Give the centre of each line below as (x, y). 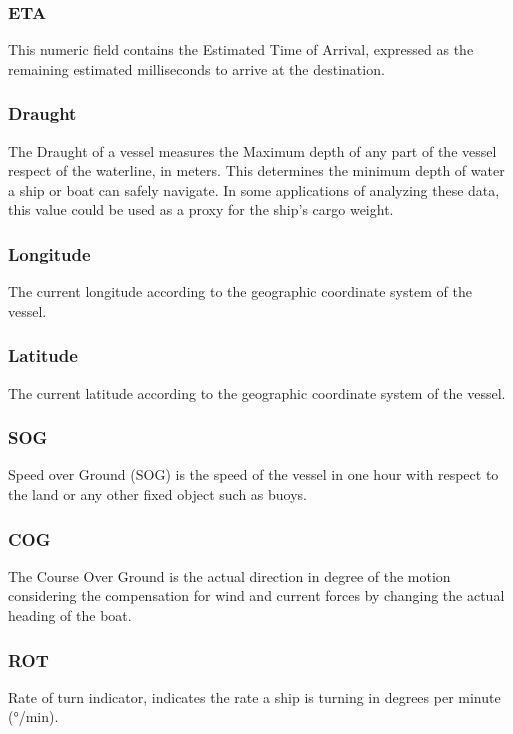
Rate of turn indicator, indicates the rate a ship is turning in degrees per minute (254, 696)
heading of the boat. (70, 615)
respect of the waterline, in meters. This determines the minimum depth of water (256, 170)
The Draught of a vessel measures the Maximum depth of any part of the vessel (252, 150)
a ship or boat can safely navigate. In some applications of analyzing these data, (254, 189)
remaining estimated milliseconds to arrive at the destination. (196, 68)
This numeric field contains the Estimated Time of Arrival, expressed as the (241, 49)
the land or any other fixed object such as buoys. (157, 494)
